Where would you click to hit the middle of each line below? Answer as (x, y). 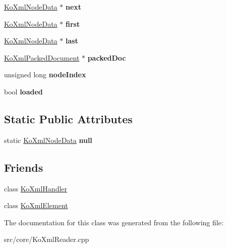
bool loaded (23, 91)
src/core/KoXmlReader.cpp (47, 239)
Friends (24, 167)
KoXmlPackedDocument (42, 57)
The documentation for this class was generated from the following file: (114, 222)
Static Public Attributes (68, 118)
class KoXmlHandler (36, 188)
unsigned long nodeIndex (45, 75)
